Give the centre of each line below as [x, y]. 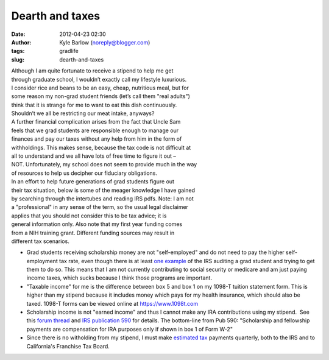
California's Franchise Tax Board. [68, 346]
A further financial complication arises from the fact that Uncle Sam [96, 122]
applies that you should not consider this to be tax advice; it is [89, 216]
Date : [18, 34]
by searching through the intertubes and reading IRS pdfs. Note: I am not [103, 199]
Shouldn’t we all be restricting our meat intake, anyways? [83, 113]
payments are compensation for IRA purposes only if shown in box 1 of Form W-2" [129, 329]
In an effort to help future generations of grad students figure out [93, 182]
